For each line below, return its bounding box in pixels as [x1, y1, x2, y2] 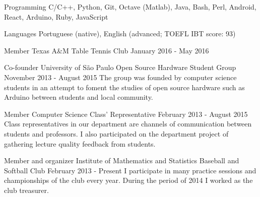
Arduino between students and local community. [4, 92, 153, 102]
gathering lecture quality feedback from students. [4, 138, 156, 149]
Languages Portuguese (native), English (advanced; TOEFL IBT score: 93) [4, 28, 236, 39]
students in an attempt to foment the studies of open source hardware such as [4, 82, 245, 92]
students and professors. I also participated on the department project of [4, 128, 229, 139]
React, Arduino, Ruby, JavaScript [4, 11, 108, 22]
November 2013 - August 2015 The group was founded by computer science [4, 72, 237, 82]
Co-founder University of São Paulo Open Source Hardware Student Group [4, 62, 236, 73]
